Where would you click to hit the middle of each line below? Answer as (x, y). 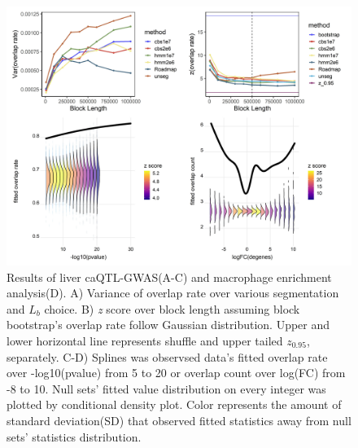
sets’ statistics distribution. (74, 436)
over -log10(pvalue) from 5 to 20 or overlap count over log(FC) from (176, 373)
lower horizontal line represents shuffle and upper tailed (145, 340)
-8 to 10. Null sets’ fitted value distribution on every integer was (166, 388)
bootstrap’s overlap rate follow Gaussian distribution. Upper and (168, 325)
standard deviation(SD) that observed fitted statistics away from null (179, 420)
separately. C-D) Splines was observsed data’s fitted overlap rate (167, 356)
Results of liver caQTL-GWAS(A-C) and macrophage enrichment (169, 277)
